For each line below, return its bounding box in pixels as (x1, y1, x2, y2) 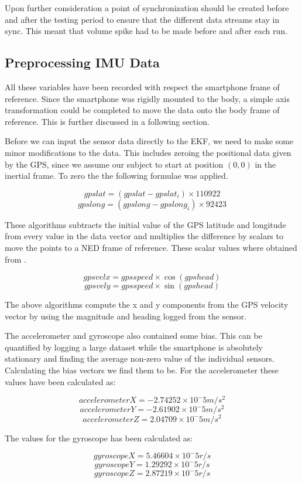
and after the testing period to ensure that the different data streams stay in (5, 13, 280, 25)
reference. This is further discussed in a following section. (5, 115, 210, 127)
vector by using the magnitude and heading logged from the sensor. (5, 309, 246, 322)
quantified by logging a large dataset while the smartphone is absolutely (5, 341, 263, 353)
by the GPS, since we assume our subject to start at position (5, 158, 224, 170)
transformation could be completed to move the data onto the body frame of (5, 104, 280, 116)
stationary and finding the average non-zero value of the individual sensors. (5, 352, 274, 365)
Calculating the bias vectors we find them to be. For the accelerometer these (5, 364, 279, 376)
